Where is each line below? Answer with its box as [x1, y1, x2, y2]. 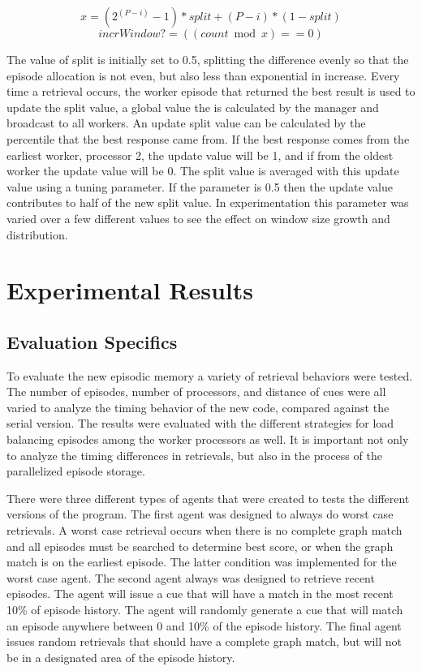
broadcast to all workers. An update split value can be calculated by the [6, 114, 366, 131]
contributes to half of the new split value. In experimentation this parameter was [6, 194, 409, 211]
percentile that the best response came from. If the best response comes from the [6, 130, 410, 147]
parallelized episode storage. [6, 462, 145, 480]
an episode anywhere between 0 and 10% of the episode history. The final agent [6, 617, 402, 634]
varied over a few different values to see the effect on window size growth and [6, 209, 390, 226]
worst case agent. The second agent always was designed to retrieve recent [6, 569, 375, 586]
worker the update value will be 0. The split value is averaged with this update [6, 162, 399, 179]
